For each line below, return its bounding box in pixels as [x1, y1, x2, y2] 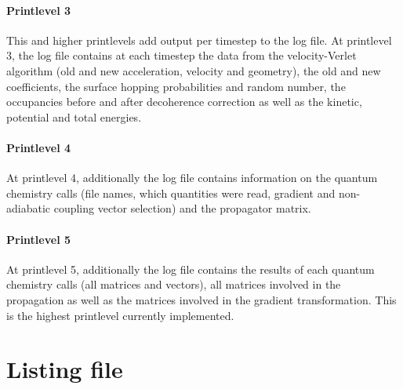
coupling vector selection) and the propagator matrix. [53, 200, 311, 216]
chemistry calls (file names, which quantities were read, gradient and [6, 184, 336, 201]
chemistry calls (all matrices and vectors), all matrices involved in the [6, 276, 341, 293]
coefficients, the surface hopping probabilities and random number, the [6, 78, 346, 94]
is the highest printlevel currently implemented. [6, 307, 234, 323]
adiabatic [6, 200, 51, 216]
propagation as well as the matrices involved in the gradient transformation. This [6, 291, 397, 307]
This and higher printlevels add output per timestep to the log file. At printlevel [6, 31, 392, 48]
